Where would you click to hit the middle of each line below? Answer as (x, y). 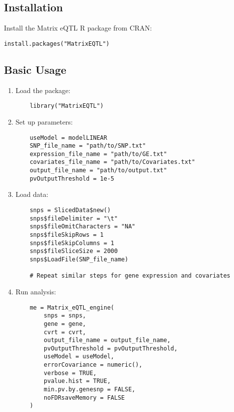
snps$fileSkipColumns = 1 (72, 243)
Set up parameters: (44, 121)
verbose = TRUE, (70, 373)
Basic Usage (35, 69)
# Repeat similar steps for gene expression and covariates (130, 276)
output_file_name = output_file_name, (107, 340)
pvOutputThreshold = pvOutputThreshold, (111, 348)
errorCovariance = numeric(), (93, 365)
